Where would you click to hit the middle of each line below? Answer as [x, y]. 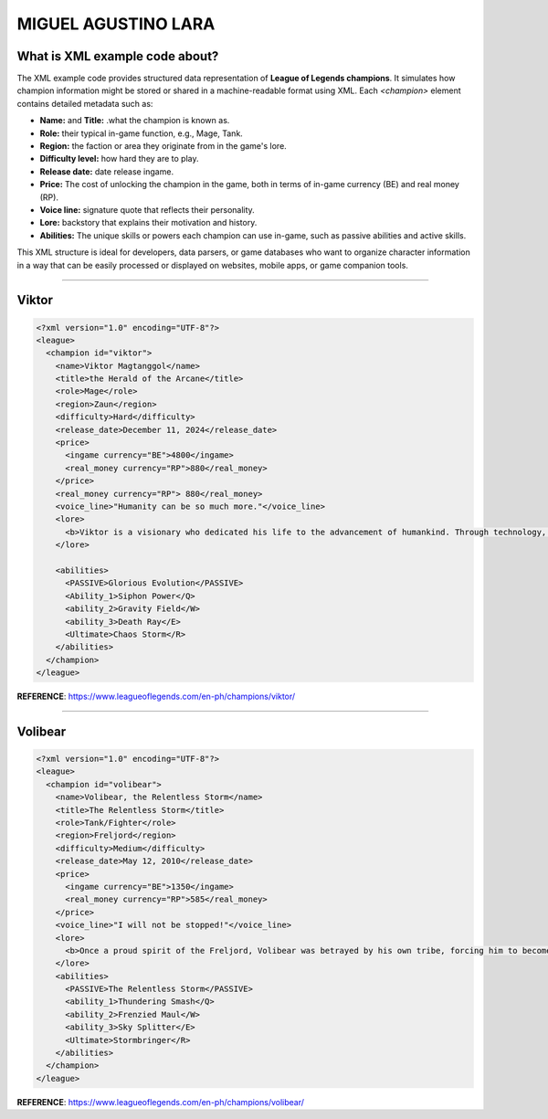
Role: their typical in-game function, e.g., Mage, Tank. [142, 133]
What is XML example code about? [118, 56]
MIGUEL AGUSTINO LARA [116, 24]
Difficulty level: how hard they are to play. [120, 159]
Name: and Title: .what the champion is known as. [135, 121]
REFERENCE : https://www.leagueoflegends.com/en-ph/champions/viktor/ [156, 697]
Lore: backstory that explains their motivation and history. [148, 223]
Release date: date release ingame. [106, 171]
